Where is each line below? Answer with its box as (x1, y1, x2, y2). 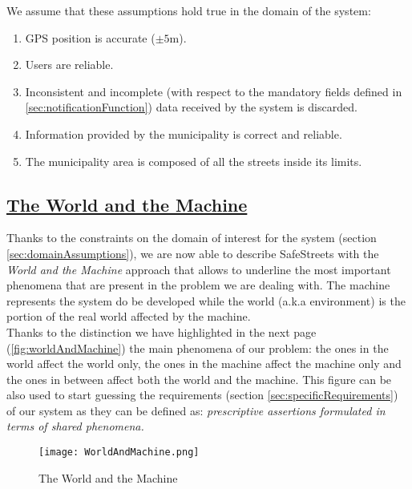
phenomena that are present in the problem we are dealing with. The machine (6, 277, 390, 293)
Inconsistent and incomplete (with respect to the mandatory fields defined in (25, 83, 402, 99)
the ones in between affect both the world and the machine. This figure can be (6, 370, 392, 387)
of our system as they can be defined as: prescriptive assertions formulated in (6, 402, 386, 418)
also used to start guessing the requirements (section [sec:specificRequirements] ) (6, 386, 398, 403)
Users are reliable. (25, 56, 114, 73)
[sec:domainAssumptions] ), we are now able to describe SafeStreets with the (6, 244, 379, 261)
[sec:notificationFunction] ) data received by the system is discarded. (25, 99, 357, 115)
